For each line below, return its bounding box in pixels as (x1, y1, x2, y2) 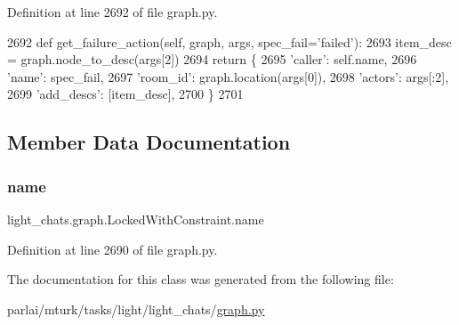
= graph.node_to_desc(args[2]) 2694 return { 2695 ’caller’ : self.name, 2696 (7, 50, 417, 69)
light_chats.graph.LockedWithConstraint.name (7, 209, 264, 228)
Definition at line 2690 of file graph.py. (7, 240, 218, 258)
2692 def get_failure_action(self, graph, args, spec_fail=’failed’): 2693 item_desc (7, 32, 452, 51)
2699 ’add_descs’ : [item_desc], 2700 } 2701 (7, 85, 244, 103)
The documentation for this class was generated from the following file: (7, 270, 394, 288)
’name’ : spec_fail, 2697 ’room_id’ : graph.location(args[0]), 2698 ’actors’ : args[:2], (7, 67, 449, 85)
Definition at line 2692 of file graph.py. (7, 3, 218, 20)
